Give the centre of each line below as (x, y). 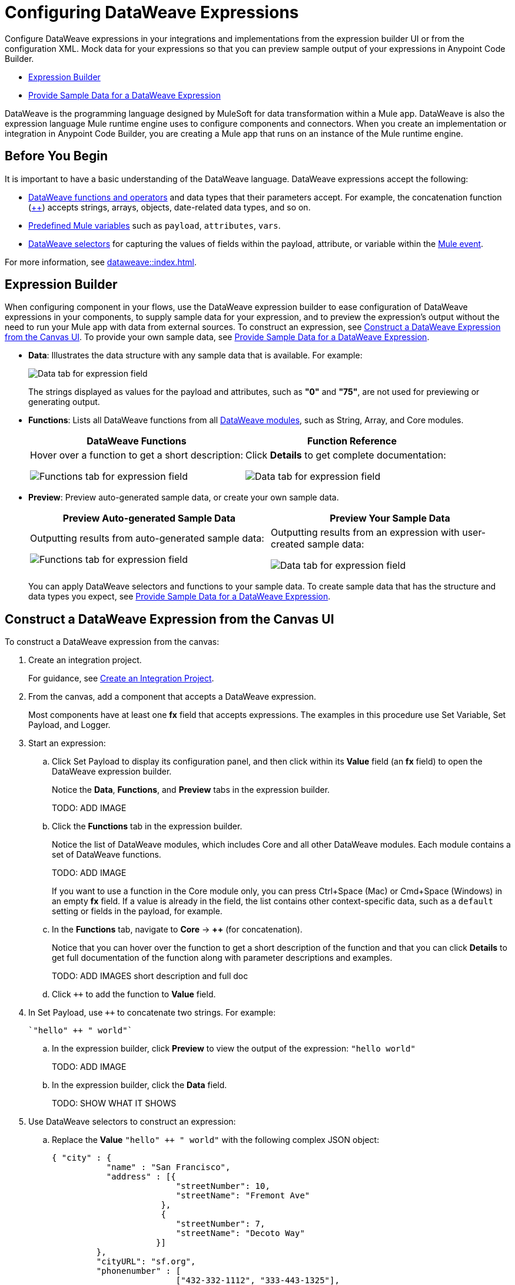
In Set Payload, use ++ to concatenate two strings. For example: (152, 1013)
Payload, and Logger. (69, 725)
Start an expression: (67, 743)
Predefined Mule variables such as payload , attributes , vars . (154, 225)
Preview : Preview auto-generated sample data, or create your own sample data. (184, 497)
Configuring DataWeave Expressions (152, 12)
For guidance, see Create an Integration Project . (121, 678)
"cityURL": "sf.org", (146, 1262)
